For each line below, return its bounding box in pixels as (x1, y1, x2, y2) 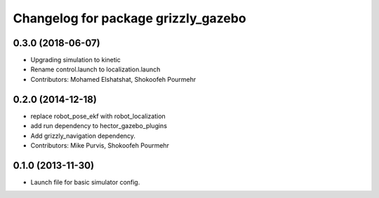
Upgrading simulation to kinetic (30, 56, 121, 64)
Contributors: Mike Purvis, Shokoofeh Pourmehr (30, 141, 170, 150)
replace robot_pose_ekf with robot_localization (30, 112, 166, 120)
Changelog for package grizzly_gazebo (13, 10, 246, 26)
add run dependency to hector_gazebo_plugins (30, 122, 168, 130)
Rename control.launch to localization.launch (30, 65, 161, 73)
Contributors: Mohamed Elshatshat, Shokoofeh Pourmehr (30, 75, 197, 83)
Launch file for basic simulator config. (30, 178, 140, 186)
